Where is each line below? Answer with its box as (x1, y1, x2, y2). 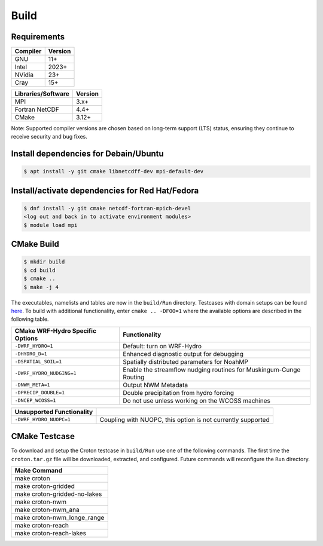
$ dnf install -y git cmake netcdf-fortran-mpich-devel (23, 205, 191, 212)
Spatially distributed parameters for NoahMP (123, 357, 248, 366)
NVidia (14, 70, 34, 79)
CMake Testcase (11, 431, 75, 441)
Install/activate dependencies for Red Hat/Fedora (11, 185, 199, 195)
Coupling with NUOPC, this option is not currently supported (99, 415, 270, 424)
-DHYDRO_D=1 (14, 351, 47, 357)
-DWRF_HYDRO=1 (14, 343, 53, 349)
